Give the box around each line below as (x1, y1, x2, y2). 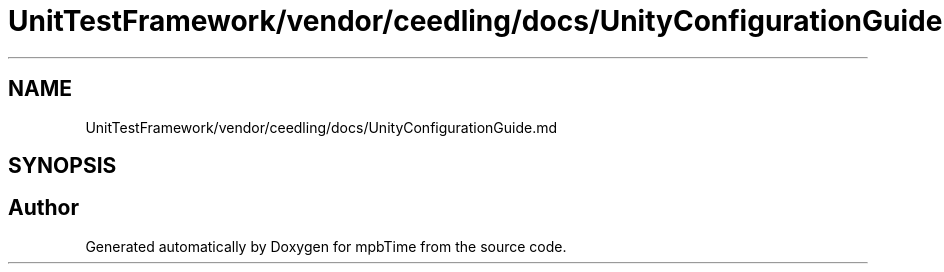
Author (8, 195, 79, 221)
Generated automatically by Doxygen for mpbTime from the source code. (85, 237, 567, 255)
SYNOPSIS (8, 153, 117, 179)
